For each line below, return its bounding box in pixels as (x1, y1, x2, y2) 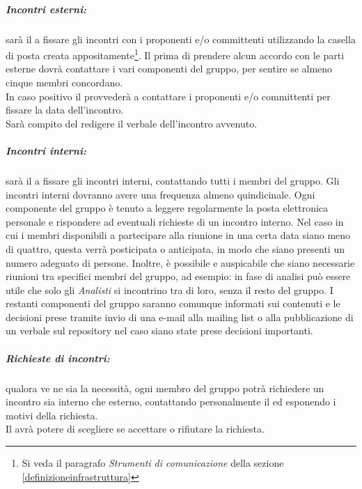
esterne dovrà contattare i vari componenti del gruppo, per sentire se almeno (6, 61, 333, 76)
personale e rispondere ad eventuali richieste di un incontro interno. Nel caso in (6, 214, 344, 228)
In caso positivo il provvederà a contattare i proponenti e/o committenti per (6, 88, 331, 103)
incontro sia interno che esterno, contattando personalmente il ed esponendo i (6, 394, 336, 409)
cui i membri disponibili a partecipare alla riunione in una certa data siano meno (6, 228, 351, 242)
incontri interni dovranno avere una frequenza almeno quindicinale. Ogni (6, 187, 315, 201)
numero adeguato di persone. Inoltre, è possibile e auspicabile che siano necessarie (6, 255, 355, 270)
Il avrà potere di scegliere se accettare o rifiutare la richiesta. (6, 421, 265, 436)
